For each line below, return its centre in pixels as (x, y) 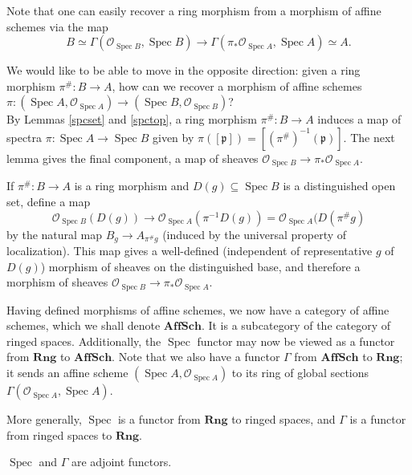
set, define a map (49, 202)
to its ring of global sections (300, 373)
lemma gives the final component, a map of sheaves (133, 158)
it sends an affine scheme (67, 373)
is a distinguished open (339, 186)
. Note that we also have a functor (196, 357)
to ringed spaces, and (284, 419)
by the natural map (55, 234)
